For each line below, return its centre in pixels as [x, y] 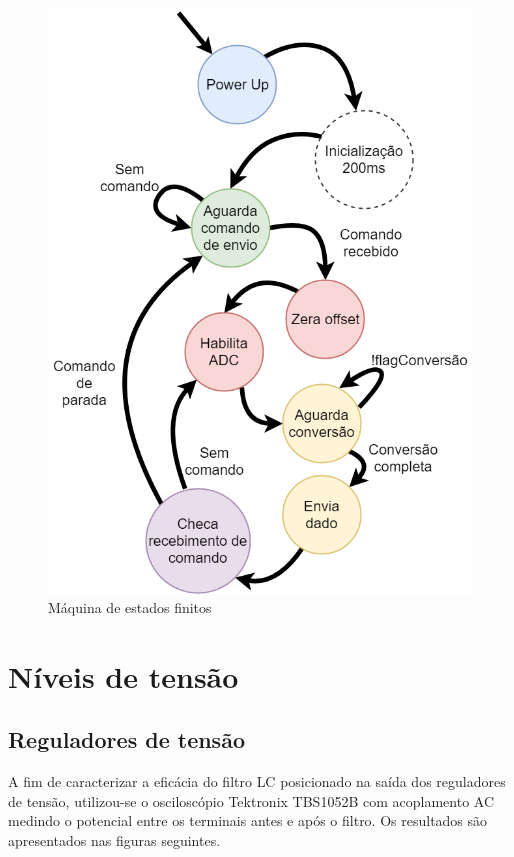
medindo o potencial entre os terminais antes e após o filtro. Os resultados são [248, 820]
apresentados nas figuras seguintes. [114, 840]
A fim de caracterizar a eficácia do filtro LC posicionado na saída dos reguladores [257, 781]
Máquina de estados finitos [130, 607]
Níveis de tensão [123, 675]
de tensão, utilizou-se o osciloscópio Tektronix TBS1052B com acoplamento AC [251, 800]
